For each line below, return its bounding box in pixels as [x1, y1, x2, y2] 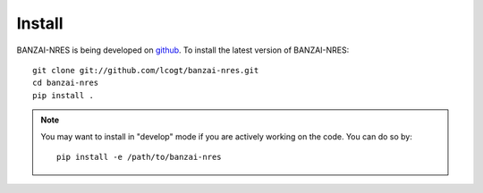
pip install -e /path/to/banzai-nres [56, 152, 223, 162]
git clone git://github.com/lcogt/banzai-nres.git [32, 65, 259, 75]
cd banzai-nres [32, 78, 99, 88]
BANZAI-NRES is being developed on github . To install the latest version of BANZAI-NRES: [16, 45, 350, 55]
